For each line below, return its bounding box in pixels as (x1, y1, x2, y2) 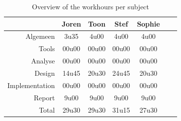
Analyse (31, 56, 55, 66)
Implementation (7, 80, 55, 90)
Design (34, 67, 55, 78)
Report (33, 92, 55, 102)
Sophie (137, 18, 160, 29)
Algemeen (25, 31, 55, 41)
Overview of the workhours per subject (32, 1, 150, 11)
